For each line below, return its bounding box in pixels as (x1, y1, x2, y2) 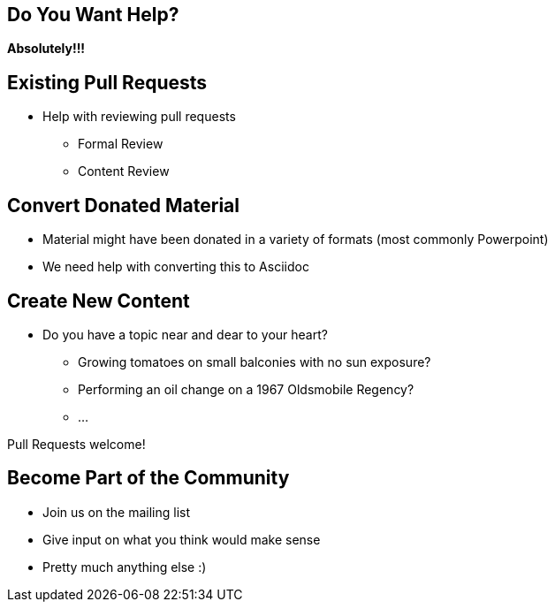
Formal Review (78, 136, 163, 152)
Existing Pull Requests (7, 71, 208, 94)
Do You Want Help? (7, 4, 179, 26)
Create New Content (7, 289, 190, 312)
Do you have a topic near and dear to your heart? (42, 326, 328, 342)
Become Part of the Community (7, 467, 290, 490)
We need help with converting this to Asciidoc (42, 259, 309, 275)
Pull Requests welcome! (7, 436, 146, 452)
